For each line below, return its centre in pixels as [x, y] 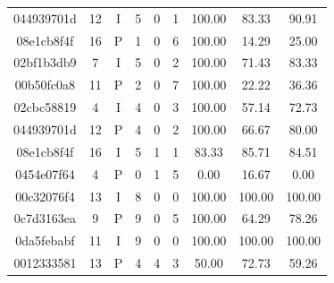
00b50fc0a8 [45, 85]
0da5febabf [45, 240]
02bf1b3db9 [45, 62]
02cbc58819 [45, 107]
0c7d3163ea [45, 218]
